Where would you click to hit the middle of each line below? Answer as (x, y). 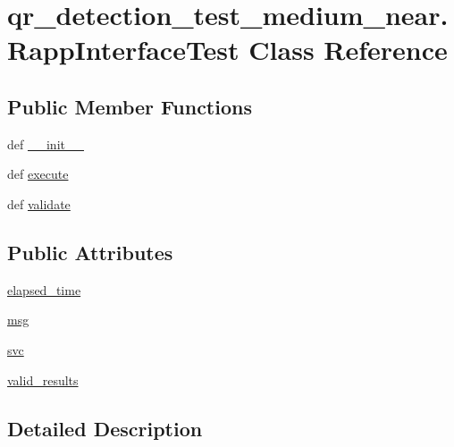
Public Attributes (90, 252)
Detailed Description (105, 428)
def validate (39, 203)
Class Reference (348, 50)
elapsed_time (44, 289)
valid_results (43, 380)
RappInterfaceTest (123, 50)
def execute (38, 174)
